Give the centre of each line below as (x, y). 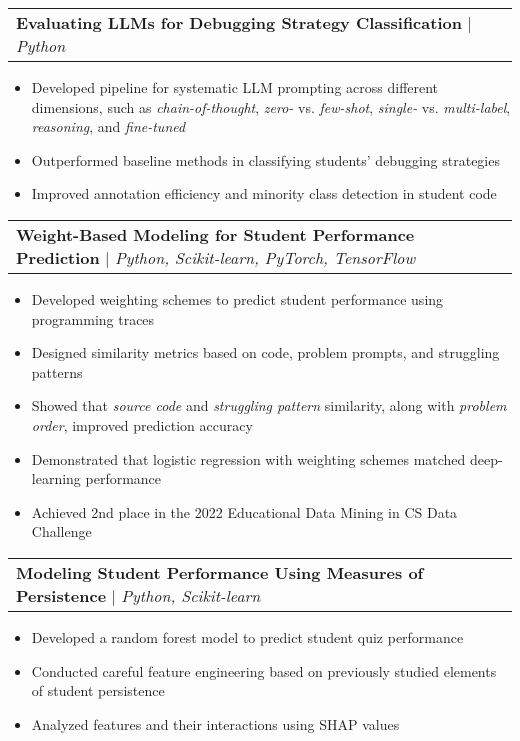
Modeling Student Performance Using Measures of (220, 572)
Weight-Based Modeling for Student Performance (215, 234)
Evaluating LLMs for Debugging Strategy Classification (239, 22)
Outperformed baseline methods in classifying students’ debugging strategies (265, 159)
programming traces (93, 318)
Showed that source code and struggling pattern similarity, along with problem (269, 405)
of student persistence (98, 690)
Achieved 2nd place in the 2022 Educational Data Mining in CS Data (244, 511)
